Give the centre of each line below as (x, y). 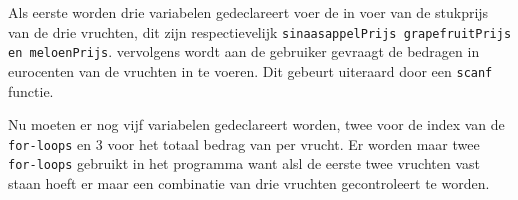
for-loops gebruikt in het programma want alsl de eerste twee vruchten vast (244, 163)
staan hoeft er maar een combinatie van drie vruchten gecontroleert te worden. (249, 183)
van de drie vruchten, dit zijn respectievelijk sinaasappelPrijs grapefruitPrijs (260, 31)
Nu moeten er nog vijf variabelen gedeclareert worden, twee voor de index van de (256, 124)
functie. (31, 90)
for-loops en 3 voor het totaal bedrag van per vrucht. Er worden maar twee (244, 143)
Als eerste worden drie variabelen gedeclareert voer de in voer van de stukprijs (248, 12)
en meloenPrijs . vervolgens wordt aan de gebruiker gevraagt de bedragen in (244, 51)
